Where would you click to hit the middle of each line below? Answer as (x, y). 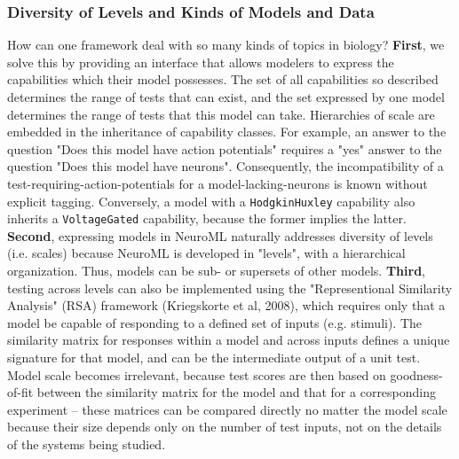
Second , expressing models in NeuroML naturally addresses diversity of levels (220, 235)
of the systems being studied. (87, 444)
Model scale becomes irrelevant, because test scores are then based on (197, 374)
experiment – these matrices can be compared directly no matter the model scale (227, 409)
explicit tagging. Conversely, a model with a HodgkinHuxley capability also (211, 201)
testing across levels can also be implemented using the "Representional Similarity (230, 288)
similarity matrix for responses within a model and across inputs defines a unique (229, 340)
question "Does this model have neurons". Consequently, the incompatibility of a (226, 166)
